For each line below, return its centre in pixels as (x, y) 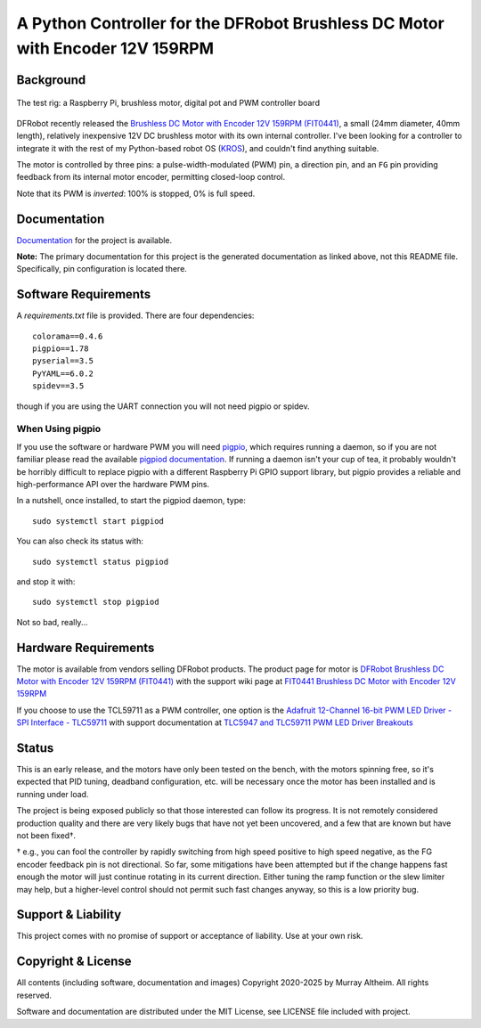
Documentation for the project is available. (94, 240)
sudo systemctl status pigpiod (101, 562)
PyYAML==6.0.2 (63, 373)
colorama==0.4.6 (68, 336)
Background (51, 80)
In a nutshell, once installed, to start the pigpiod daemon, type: (131, 501)
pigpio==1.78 (61, 349)
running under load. (53, 794)
